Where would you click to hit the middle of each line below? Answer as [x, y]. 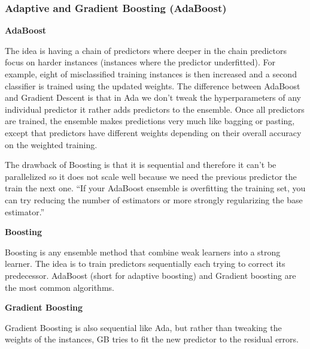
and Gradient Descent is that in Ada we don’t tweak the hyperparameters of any [153, 97]
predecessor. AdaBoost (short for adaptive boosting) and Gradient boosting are [151, 275]
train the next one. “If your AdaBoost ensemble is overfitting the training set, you [155, 188]
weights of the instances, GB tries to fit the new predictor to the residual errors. [152, 339]
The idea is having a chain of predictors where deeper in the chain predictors [146, 50]
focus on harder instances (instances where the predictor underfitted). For [140, 62]
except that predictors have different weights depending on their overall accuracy [153, 132]
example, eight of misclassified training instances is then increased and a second [151, 74]
